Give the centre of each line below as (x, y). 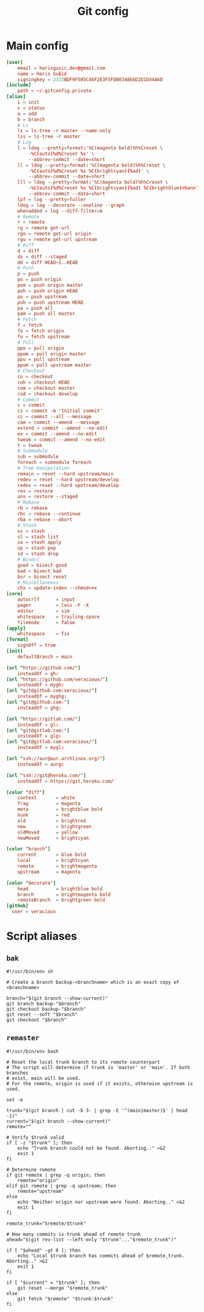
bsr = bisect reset (42, 577)
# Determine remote (31, 1169)
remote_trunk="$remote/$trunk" (46, 1223)
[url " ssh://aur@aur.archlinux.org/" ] (56, 759)
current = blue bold (52, 855)
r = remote (31, 223)
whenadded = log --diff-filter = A (60, 211)
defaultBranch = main (45, 657)
